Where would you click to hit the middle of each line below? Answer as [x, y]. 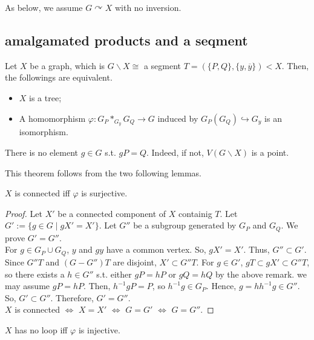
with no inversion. [148, 7]
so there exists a [35, 274]
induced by [178, 118]
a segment [162, 65]
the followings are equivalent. [59, 77]
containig [195, 213]
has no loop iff [41, 329]
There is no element [42, 152]
